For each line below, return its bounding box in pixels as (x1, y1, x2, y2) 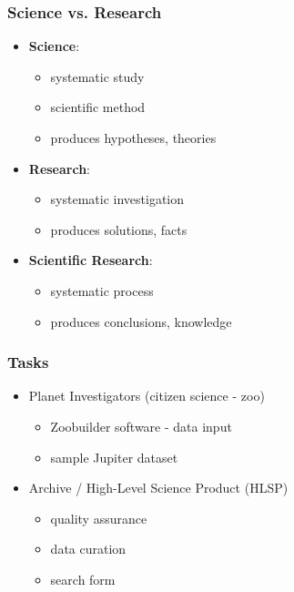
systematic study (50, 66, 145, 86)
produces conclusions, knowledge (50, 311, 232, 331)
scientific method (50, 97, 146, 117)
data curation (50, 539, 127, 558)
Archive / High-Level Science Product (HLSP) (28, 478, 289, 497)
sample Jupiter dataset (50, 447, 178, 466)
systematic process (50, 281, 154, 300)
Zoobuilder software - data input (50, 416, 232, 435)
